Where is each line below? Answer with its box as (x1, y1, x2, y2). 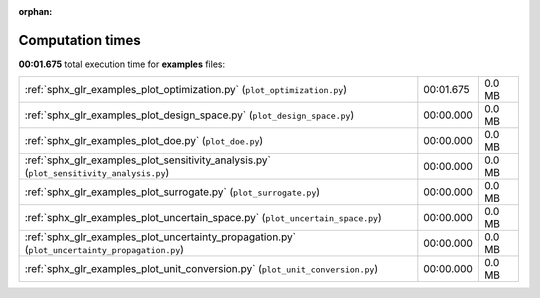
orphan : (18, 6, 53, 17)
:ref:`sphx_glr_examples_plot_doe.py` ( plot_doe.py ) (24, 134, 264, 148)
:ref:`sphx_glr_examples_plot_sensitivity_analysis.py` (24, 153, 272, 167)
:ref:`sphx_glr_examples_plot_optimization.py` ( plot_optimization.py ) (24, 83, 347, 97)
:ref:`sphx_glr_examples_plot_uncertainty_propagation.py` (24, 230, 297, 244)
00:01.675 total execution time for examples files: (18, 58, 225, 70)
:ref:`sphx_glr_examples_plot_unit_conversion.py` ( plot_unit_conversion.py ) (24, 262, 379, 276)
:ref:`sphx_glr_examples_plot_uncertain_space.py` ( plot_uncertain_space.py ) (24, 211, 382, 225)
